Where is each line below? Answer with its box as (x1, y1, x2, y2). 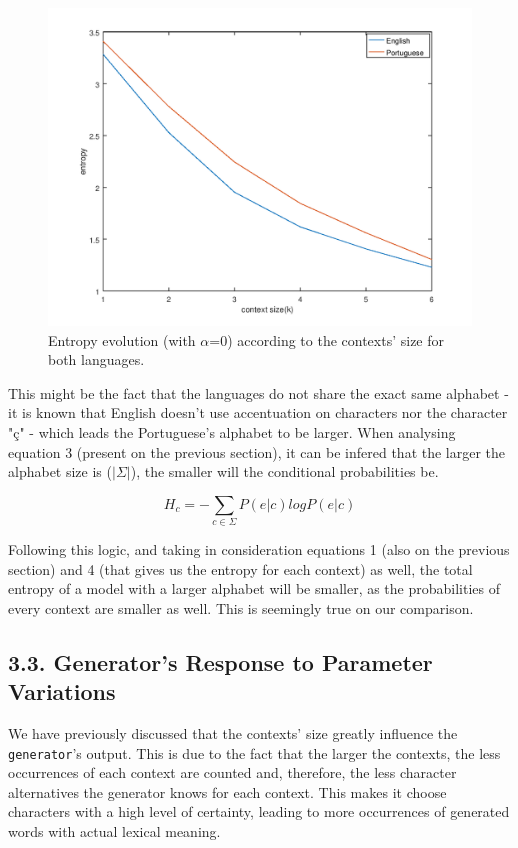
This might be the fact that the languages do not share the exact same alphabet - (8, 382, 509, 403)
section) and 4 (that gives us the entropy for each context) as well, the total (8, 558, 473, 579)
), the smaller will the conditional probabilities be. (130, 461, 439, 482)
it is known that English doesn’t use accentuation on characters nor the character (8, 402, 508, 423)
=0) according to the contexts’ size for (209, 329, 445, 350)
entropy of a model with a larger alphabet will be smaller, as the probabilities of (8, 578, 500, 599)
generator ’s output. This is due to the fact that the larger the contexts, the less (8, 742, 501, 763)
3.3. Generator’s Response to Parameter (8, 646, 433, 677)
